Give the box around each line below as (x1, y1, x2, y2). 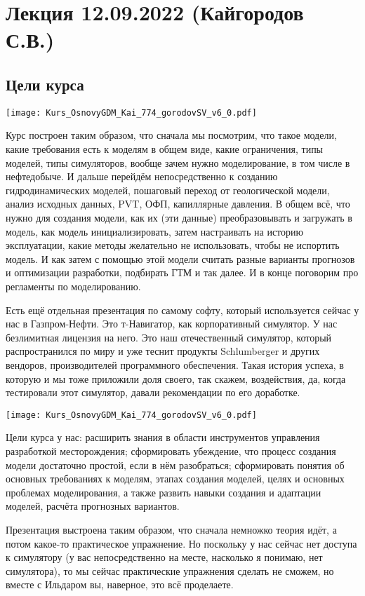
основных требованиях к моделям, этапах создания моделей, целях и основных (6, 471, 345, 486)
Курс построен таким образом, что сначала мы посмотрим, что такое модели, (6, 128, 337, 142)
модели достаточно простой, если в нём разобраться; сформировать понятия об (6, 457, 345, 472)
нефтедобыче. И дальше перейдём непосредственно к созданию (6, 169, 278, 184)
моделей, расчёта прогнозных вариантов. (6, 499, 180, 513)
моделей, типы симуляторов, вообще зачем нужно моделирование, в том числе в (6, 155, 350, 170)
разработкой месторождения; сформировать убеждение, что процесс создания (6, 443, 336, 458)
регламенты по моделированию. (6, 278, 141, 293)
